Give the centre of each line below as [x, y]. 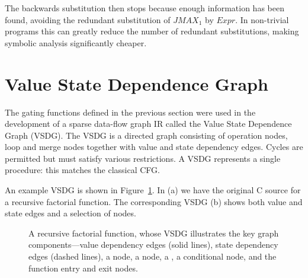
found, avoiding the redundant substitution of [88, 19]
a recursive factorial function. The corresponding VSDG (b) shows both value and [154, 201]
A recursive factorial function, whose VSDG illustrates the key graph [154, 233]
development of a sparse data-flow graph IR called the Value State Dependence [148, 124]
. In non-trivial [262, 19]
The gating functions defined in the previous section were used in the [130, 112]
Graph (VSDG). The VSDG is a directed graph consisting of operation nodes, [146, 135]
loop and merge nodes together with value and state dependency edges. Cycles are [154, 147]
